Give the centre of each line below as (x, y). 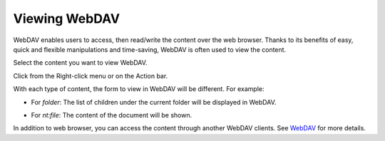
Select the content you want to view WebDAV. (80, 63)
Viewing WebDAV (67, 19)
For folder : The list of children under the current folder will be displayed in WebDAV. (154, 102)
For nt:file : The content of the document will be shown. (112, 115)
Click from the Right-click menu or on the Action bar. (91, 75)
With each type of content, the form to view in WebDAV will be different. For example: (139, 89)
